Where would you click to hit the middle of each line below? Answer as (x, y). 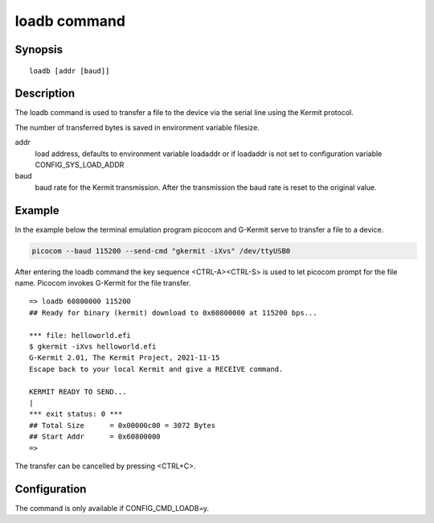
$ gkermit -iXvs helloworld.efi (93, 347)
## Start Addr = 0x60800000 (95, 437)
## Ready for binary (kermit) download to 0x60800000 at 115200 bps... (173, 313)
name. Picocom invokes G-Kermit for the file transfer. (103, 283)
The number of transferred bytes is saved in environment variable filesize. (137, 127)
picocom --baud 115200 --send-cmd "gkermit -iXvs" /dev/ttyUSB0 (161, 251)
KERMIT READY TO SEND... (78, 391)
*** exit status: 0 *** (76, 414)
